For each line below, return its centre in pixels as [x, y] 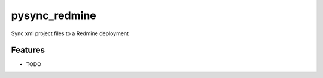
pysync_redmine [54, 15]
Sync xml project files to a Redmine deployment [70, 33]
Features [28, 50]
